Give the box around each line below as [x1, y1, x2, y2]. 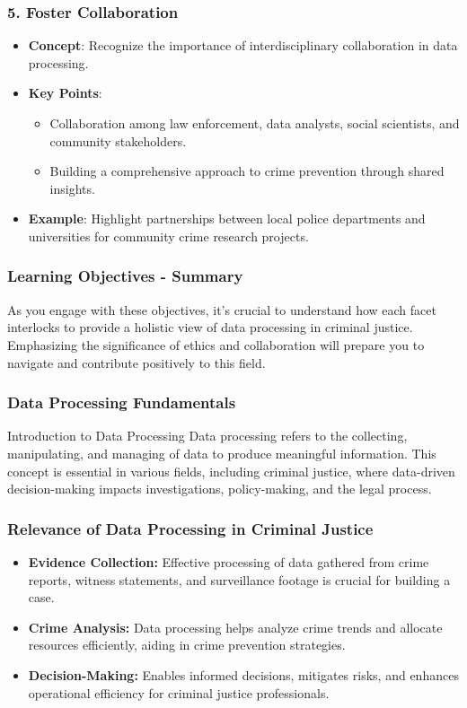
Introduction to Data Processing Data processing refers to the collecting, [7, 426, 408, 445]
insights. [49, 179, 95, 197]
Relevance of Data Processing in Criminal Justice [7, 517, 374, 539]
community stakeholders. [49, 131, 187, 150]
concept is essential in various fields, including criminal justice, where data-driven [7, 461, 455, 480]
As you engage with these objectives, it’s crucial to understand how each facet [7, 300, 436, 319]
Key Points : [28, 83, 102, 102]
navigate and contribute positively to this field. [7, 353, 266, 371]
